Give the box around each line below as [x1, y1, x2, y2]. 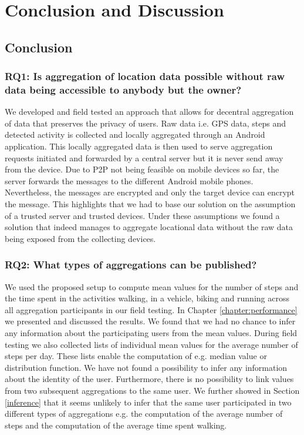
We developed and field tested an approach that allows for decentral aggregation [5, 105, 294, 118]
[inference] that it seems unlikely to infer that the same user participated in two [5, 396, 292, 408]
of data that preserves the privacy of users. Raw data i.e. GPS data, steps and [5, 117, 286, 129]
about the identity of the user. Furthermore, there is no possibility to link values [5, 373, 294, 385]
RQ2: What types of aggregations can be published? [5, 257, 257, 272]
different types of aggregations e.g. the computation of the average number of [5, 407, 283, 420]
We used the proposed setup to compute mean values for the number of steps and [5, 280, 299, 293]
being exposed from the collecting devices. [5, 232, 156, 244]
